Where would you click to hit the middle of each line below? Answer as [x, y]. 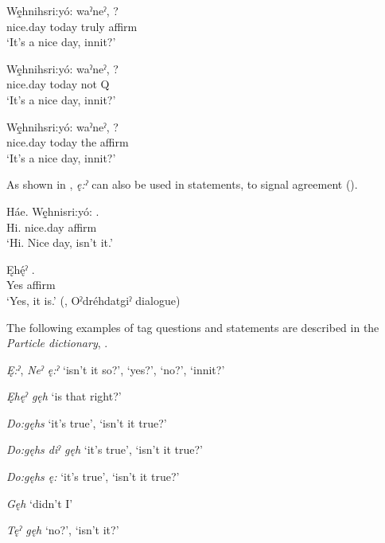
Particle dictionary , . [57, 343]
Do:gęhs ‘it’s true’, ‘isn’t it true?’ [87, 422]
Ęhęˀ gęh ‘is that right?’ [64, 396]
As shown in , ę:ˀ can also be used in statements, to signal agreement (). [182, 184]
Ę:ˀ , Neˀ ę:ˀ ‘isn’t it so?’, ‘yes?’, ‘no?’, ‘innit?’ [116, 369]
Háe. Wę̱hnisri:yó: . [53, 211]
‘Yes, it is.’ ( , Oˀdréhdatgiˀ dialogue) [93, 300]
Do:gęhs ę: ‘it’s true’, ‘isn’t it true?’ [93, 477]
